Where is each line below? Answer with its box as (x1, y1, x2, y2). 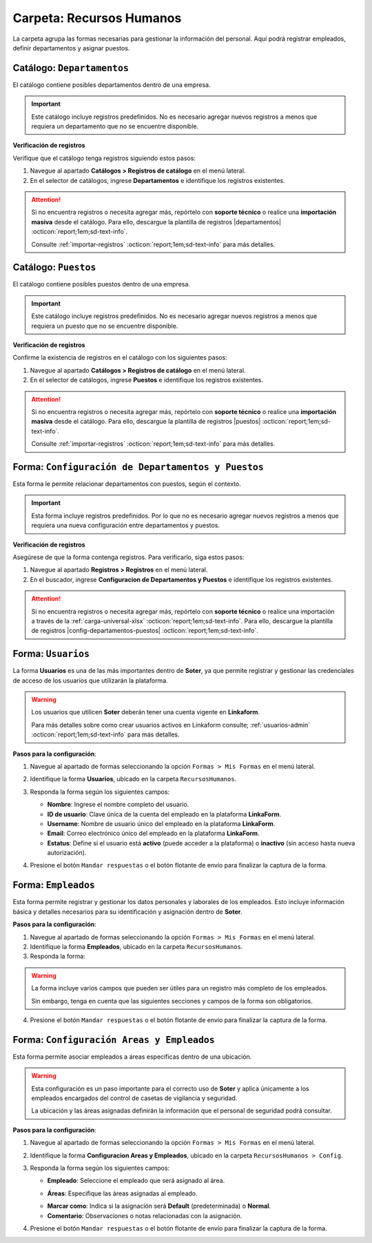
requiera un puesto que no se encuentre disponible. (31, 322, 178, 330)
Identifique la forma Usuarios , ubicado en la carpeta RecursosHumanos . (30, 775, 237, 783)
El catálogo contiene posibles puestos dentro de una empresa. (12, 280, 191, 288)
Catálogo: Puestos (12, 262, 96, 273)
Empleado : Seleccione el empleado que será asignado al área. (47, 1177, 225, 1185)
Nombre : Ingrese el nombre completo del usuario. (47, 801, 189, 809)
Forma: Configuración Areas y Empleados (12, 1034, 215, 1046)
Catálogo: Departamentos (12, 62, 129, 74)
